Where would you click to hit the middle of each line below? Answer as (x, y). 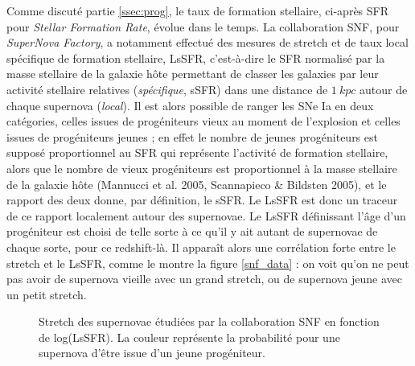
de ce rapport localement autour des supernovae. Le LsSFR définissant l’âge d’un (206, 215)
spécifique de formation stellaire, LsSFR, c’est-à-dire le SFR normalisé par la (196, 58)
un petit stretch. (47, 294)
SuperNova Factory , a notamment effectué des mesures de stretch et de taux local (207, 42)
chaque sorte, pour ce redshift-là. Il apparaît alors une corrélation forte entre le (201, 247)
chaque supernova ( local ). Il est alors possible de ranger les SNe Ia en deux (190, 105)
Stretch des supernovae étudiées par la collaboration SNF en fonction (209, 321)
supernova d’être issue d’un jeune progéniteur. (152, 353)
